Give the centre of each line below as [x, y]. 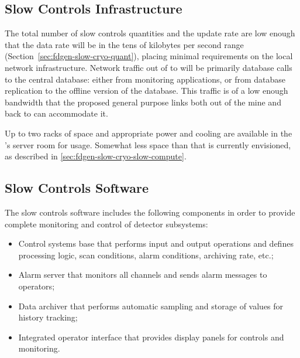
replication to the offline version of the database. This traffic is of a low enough [146, 91]
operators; [37, 286]
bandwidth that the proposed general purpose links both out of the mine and [143, 102]
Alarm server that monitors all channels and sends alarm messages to [143, 275]
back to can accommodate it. [56, 113]
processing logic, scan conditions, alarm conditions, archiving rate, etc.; [146, 255]
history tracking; [48, 317]
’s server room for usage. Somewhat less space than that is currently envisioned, [148, 144]
